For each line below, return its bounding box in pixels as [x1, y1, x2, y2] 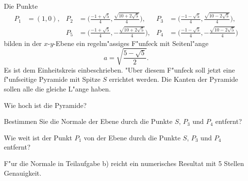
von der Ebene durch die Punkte [83, 132, 181, 142]
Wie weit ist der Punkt [4, 132, 72, 142]
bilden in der [4, 38, 42, 48]
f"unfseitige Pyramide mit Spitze [4, 74, 100, 84]
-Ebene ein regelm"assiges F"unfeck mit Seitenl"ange [53, 38, 209, 48]
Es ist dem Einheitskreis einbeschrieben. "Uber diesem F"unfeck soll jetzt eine [4, 64, 235, 75]
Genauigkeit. [4, 167, 42, 178]
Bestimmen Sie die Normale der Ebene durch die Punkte [4, 116, 173, 126]
